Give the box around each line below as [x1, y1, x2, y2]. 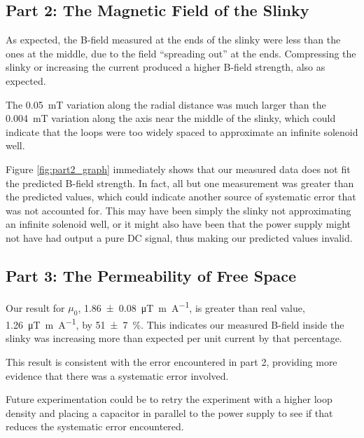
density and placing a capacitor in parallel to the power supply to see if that [6, 405, 333, 420]
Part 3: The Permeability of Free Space [6, 264, 297, 286]
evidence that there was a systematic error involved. [6, 368, 229, 383]
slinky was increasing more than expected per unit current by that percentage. [6, 331, 342, 345]
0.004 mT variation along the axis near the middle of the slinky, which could [6, 111, 336, 125]
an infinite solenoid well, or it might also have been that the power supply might [6, 217, 351, 231]
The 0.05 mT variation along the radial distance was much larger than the [6, 97, 326, 111]
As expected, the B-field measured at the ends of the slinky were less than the [6, 32, 341, 47]
